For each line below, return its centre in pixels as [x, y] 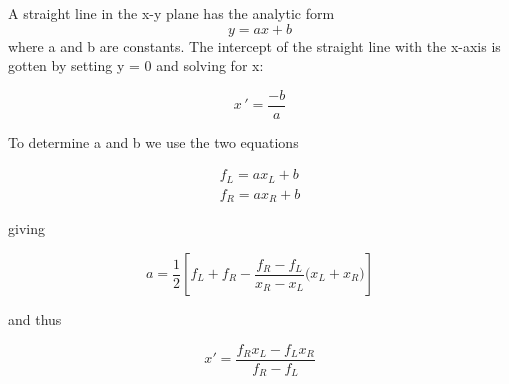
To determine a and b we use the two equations [153, 141]
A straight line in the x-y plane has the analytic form [171, 13]
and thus [35, 319]
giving [26, 228]
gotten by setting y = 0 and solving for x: [136, 65]
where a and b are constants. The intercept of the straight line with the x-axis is [254, 45]
